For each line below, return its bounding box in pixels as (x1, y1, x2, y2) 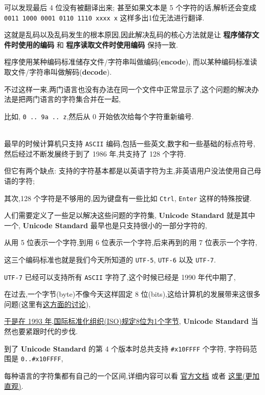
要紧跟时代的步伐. (18, 326, 78, 337)
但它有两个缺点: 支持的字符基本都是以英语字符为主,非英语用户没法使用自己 (4, 165, 254, 176)
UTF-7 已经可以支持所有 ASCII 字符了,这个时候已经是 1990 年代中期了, (4, 271, 236, 282)
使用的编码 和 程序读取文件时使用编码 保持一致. (18, 39, 178, 50)
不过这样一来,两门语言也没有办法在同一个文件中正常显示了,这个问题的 (4, 83, 237, 94)
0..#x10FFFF (20, 356, 61, 363)
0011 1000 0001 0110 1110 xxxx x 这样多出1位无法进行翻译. (4, 12, 205, 23)
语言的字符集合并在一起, (39, 94, 121, 104)
